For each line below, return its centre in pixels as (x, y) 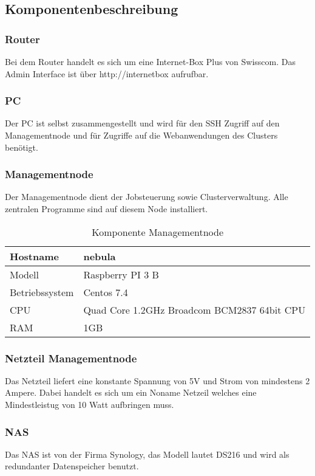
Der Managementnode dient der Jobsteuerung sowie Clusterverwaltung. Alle (147, 197)
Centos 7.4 (106, 292)
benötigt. (22, 147)
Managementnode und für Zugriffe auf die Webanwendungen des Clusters (141, 135)
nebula (100, 256)
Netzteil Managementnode (71, 358)
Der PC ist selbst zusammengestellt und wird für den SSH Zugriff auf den (142, 123)
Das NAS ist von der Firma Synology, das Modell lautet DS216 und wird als (147, 454)
